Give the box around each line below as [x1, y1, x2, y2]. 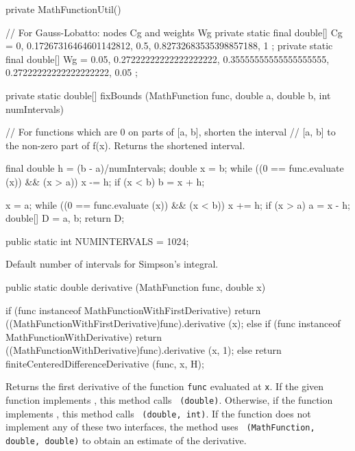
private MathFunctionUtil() [5, 2, 121, 16]
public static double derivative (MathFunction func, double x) [5, 279, 266, 294]
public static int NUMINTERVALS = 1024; [5, 233, 189, 248]
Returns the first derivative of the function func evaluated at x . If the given [5, 379, 324, 394]
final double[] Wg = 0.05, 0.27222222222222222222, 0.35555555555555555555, [5, 51, 330, 66]
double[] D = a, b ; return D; [5, 211, 125, 225]
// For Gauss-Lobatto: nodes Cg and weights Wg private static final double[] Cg [5, 25, 343, 39]
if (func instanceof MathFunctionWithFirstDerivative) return [5, 302, 261, 317]
